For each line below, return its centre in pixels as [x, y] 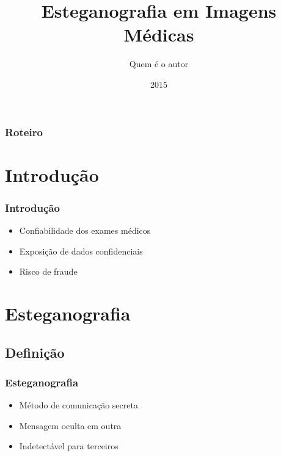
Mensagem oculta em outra [70, 425]
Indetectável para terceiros [69, 446]
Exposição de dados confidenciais [81, 251]
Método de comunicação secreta [78, 405]
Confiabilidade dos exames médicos [85, 230]
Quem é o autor [159, 64]
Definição [35, 352]
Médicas [159, 34]
